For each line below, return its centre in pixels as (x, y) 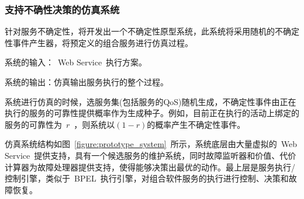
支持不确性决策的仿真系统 (62, 9)
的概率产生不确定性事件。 (196, 124)
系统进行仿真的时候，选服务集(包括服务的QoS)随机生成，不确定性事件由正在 (151, 101)
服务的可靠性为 (33, 124)
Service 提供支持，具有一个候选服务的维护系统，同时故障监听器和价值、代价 (151, 155)
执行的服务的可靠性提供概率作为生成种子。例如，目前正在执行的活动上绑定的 (152, 113)
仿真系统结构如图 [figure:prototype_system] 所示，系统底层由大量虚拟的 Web (151, 144)
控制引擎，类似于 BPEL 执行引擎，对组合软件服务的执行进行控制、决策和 (147, 178)
